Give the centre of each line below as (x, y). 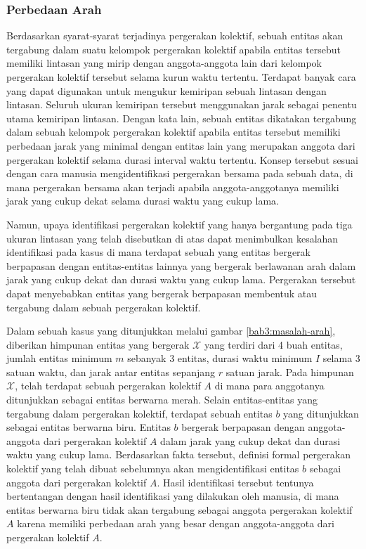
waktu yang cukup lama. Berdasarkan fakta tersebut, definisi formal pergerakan (178, 454)
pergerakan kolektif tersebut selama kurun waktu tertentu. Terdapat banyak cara (181, 77)
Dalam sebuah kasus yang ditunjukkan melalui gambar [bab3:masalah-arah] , (171, 331)
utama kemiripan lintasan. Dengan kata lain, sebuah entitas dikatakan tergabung (182, 118)
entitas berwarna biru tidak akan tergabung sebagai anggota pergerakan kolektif (179, 509)
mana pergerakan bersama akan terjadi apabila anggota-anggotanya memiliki (173, 187)
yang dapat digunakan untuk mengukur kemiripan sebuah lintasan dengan (166, 90)
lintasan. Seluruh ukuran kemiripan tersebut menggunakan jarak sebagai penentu (182, 104)
